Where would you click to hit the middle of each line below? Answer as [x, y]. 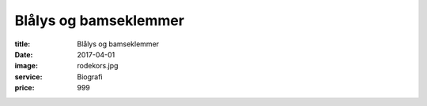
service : [28, 77]
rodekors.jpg [98, 66]
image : [26, 66]
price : [25, 88]
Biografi [90, 77]
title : [23, 44]
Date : [24, 54]
